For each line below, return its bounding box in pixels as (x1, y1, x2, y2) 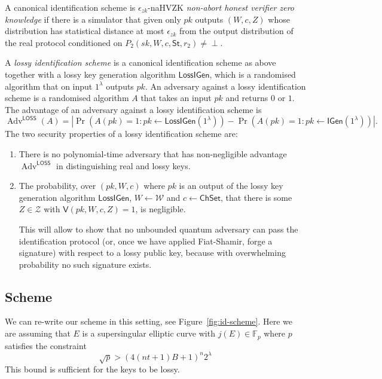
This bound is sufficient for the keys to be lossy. (5, 363, 180, 375)
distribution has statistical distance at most (5, 25, 164, 37)
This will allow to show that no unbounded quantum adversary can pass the (19, 222, 298, 235)
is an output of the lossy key (179, 179, 283, 192)
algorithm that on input (5, 80, 93, 92)
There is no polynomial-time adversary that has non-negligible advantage (19, 147, 287, 160)
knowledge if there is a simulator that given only (5, 13, 181, 25)
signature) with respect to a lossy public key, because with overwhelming (19, 246, 286, 259)
